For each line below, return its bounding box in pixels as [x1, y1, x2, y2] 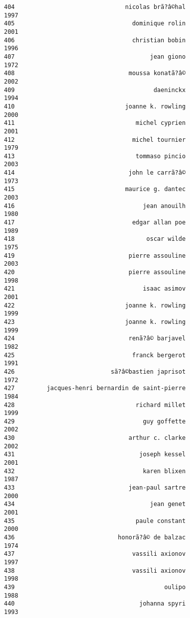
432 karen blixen [4, 467, 186, 475]
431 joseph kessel [4, 451, 186, 458]
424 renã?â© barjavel [4, 335, 186, 342]
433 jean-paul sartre [4, 484, 186, 492]
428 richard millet [4, 401, 186, 409]
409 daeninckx [4, 86, 186, 94]
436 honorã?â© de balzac [4, 534, 186, 541]
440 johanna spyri [4, 600, 186, 608]
